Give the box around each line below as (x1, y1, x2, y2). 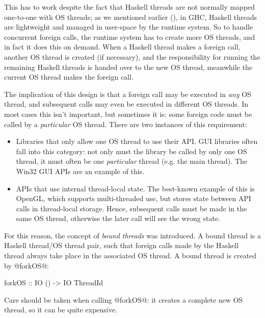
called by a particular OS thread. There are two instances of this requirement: (4, 118, 247, 129)
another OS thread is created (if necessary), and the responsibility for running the (4, 51, 260, 62)
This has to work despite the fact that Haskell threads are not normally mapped (4, 2, 255, 12)
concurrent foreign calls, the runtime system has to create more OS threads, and (4, 31, 255, 42)
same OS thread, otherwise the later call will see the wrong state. (16, 213, 220, 224)
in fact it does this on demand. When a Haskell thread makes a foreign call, (4, 41, 241, 52)
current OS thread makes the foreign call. (4, 71, 134, 82)
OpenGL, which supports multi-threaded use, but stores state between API (16, 193, 251, 204)
